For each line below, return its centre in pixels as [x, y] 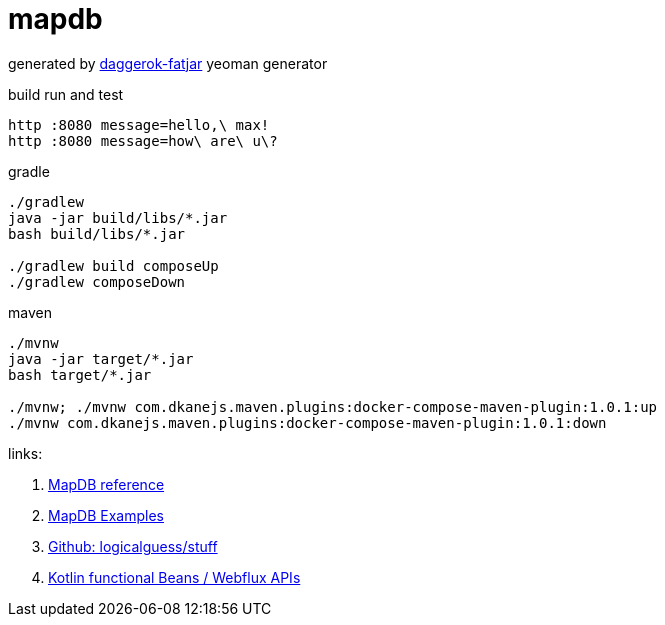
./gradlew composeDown [97, 281]
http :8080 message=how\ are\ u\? [143, 140]
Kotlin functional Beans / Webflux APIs [174, 577]
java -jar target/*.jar [101, 358]
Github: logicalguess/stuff [133, 546]
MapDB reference [106, 484]
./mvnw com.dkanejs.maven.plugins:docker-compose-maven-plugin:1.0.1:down [307, 422]
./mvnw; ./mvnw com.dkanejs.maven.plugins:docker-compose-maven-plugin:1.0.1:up [333, 406]
